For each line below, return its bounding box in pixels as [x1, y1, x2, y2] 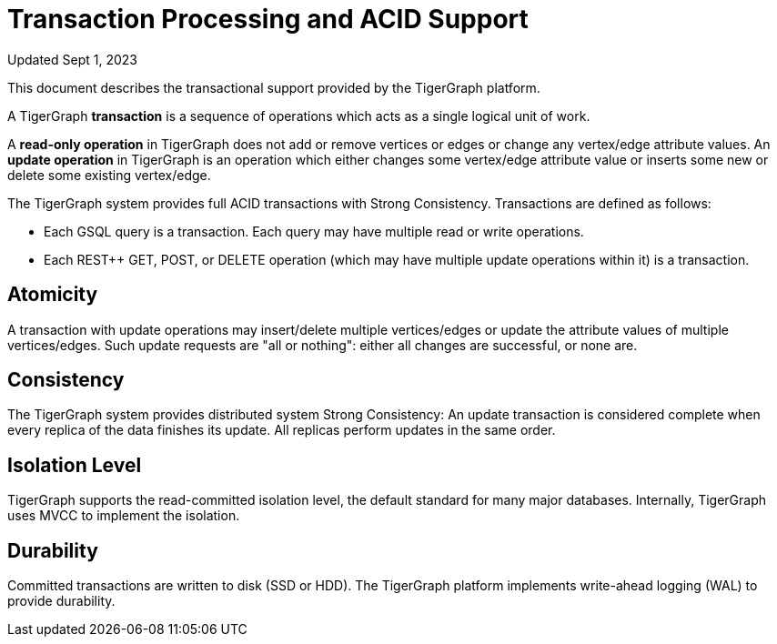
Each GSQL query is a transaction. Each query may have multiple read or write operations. [44, 223, 584, 239]
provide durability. [7, 593, 116, 609]
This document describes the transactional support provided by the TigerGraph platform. [7, 79, 540, 96]
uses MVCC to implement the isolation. [7, 508, 240, 524]
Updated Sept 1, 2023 [7, 51, 137, 67]
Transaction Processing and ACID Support [7, 4, 529, 35]
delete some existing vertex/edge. [7, 166, 211, 183]
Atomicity [7, 283, 98, 307]
